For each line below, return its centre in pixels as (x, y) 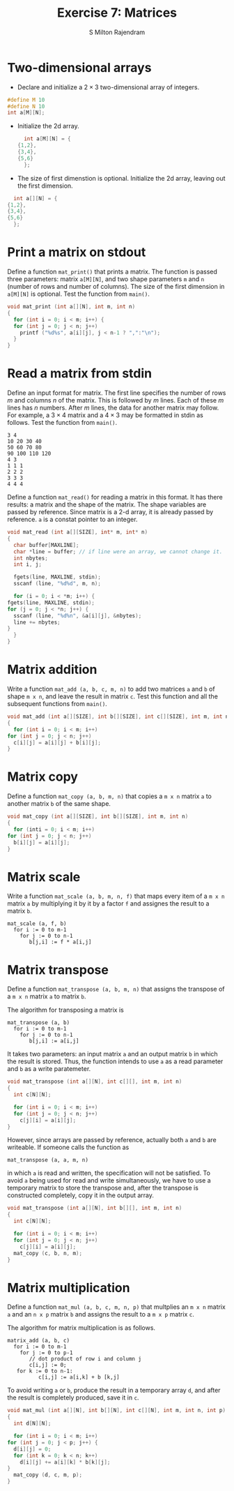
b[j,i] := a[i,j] (54, 1041)
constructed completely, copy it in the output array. (81, 1195)
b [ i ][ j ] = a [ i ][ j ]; (42, 842)
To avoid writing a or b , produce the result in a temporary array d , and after (114, 1391)
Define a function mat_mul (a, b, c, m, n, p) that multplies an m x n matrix (117, 1307)
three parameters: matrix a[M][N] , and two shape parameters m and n (106, 279)
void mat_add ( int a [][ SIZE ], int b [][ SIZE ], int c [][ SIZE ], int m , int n (118, 717)
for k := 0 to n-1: (45, 1371)
